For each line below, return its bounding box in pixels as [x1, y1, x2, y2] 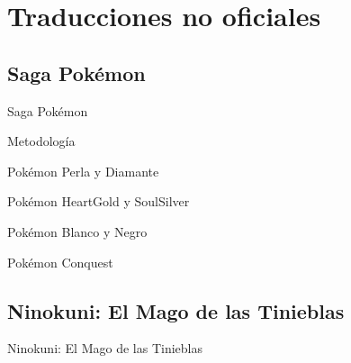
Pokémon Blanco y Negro [7, 222, 148, 240]
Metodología [7, 132, 76, 150]
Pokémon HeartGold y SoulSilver [7, 192, 190, 211]
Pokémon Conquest [7, 252, 113, 271]
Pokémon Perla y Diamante [7, 161, 159, 180]
